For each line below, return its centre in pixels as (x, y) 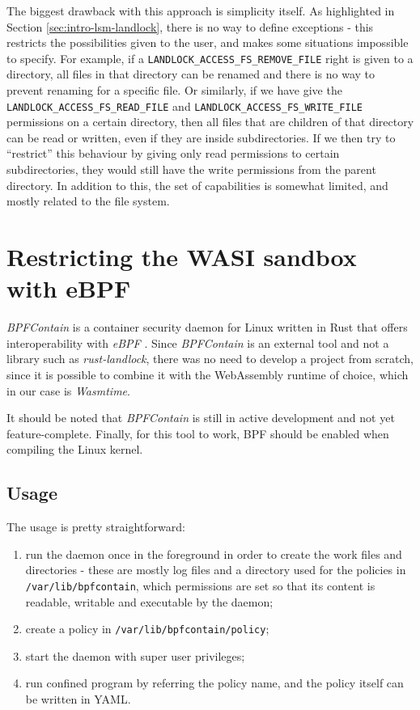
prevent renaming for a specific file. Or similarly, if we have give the (174, 90)
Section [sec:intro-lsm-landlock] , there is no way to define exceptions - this (190, 26)
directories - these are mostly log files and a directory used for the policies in (216, 570)
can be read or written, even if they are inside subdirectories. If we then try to (201, 137)
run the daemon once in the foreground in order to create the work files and (214, 554)
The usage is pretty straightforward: (96, 527)
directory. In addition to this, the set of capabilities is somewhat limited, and (197, 185)
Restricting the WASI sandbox (182, 257)
